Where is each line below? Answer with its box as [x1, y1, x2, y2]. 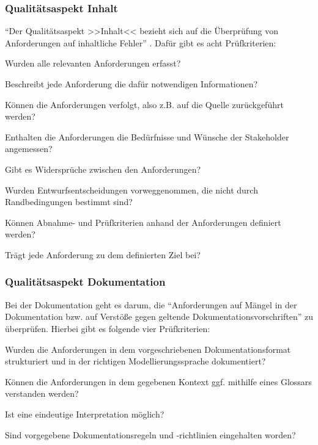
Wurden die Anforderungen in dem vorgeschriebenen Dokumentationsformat [5, 342, 291, 355]
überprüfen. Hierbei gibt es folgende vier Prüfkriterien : [5, 322, 210, 335]
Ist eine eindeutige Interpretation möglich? [5, 407, 165, 420]
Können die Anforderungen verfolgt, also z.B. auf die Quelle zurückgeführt [5, 98, 284, 110]
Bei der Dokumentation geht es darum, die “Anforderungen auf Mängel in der [5, 298, 297, 311]
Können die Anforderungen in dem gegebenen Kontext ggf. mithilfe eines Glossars [5, 375, 312, 388]
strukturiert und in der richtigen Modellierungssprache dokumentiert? [5, 355, 266, 367]
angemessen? [5, 142, 53, 155]
